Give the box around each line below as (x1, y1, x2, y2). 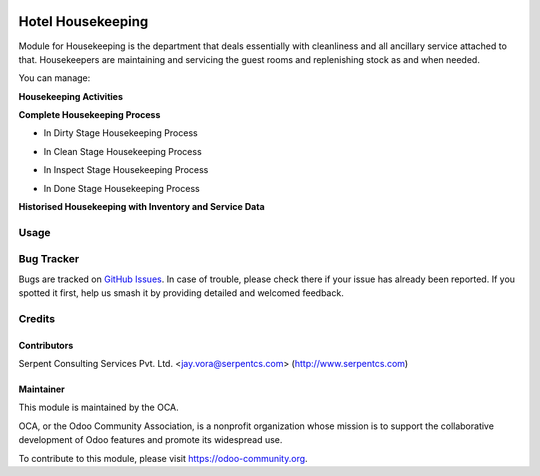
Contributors (18, 339, 74, 351)
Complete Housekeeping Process (18, 109, 161, 121)
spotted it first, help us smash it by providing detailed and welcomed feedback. (18, 287, 344, 299)
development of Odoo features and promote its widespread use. (18, 434, 283, 446)
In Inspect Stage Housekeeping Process (43, 164, 209, 176)
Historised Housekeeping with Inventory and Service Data (18, 201, 265, 213)
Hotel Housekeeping (18, 13, 149, 30)
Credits (18, 311, 55, 325)
